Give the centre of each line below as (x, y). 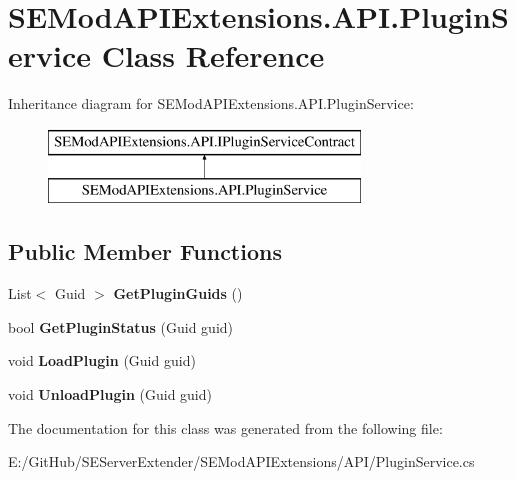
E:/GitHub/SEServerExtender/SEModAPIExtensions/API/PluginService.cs (241, 461)
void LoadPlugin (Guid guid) (102, 360)
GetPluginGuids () (178, 293)
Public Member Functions (145, 251)
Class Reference (213, 55)
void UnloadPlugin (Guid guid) (110, 394)
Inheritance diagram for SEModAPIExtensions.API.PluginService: (211, 103)
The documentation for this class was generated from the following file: (225, 427)
